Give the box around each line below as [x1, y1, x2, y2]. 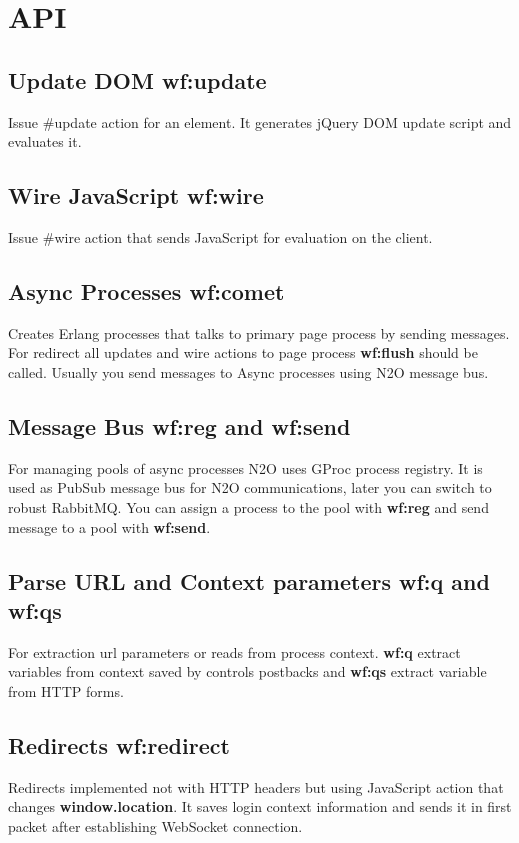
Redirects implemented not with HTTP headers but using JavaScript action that [8, 776, 504, 797]
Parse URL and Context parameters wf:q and [8, 565, 490, 596]
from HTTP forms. [8, 680, 124, 701]
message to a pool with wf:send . [8, 516, 211, 537]
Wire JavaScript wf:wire [8, 180, 264, 211]
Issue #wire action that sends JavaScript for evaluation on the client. [8, 226, 433, 247]
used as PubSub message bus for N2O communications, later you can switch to [8, 477, 492, 498]
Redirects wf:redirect [8, 729, 230, 760]
